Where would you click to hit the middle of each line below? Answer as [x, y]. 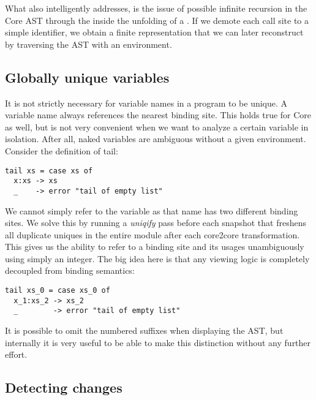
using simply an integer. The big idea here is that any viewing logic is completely [157, 258]
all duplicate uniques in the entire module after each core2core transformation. [152, 234]
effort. [16, 354]
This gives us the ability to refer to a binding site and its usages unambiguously [155, 247]
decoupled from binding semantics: [70, 270]
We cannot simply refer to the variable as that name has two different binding [152, 210]
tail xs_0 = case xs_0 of [58, 291]
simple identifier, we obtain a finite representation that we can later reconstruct [154, 32]
